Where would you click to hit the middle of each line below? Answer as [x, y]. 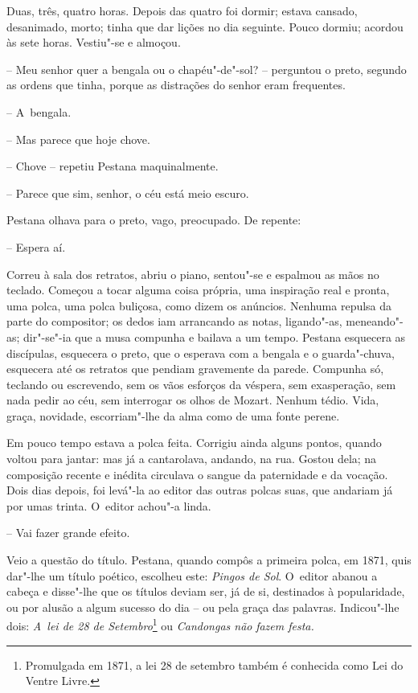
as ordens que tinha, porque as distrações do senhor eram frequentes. [176, 85]
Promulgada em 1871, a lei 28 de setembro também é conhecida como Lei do [214, 664]
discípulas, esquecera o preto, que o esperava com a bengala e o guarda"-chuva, [201, 353]
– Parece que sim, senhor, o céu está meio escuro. [128, 193]
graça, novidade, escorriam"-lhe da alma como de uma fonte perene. [173, 415]
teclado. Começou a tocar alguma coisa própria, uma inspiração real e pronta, [198, 290]
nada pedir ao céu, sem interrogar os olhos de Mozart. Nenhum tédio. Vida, [193, 400]
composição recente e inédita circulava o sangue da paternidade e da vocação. [197, 474]
